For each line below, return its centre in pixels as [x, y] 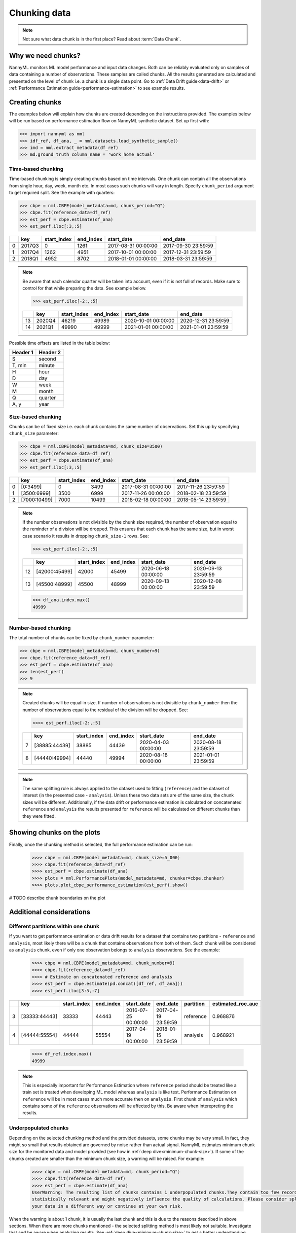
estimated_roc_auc [235, 1004]
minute [47, 365]
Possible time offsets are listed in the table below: [60, 343]
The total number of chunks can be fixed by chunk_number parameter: [81, 638]
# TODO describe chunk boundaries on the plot [57, 898]
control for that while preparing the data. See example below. [84, 288]
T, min [19, 365]
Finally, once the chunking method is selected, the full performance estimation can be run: [101, 844]
